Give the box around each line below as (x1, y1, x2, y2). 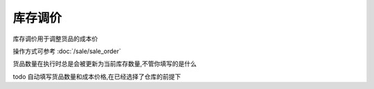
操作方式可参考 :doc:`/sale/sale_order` (12, 47, 121, 55)
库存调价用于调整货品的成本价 (12, 34, 98, 43)
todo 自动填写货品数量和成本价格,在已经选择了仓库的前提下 (12, 72, 181, 81)
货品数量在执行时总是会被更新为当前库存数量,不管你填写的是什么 (12, 59, 197, 68)
